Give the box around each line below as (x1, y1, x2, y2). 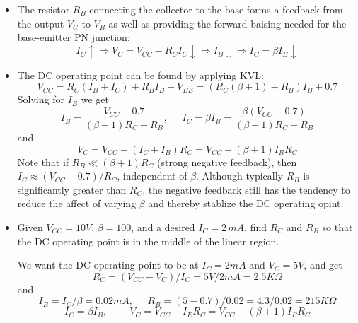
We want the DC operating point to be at (17, 257, 199, 272)
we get (81, 92, 109, 107)
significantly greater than (17, 182, 127, 196)
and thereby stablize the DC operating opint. (148, 196, 344, 211)
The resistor (17, 2, 70, 16)
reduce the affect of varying (17, 196, 137, 211)
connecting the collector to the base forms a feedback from (89, 2, 343, 16)
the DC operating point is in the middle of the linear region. (17, 233, 279, 248)
